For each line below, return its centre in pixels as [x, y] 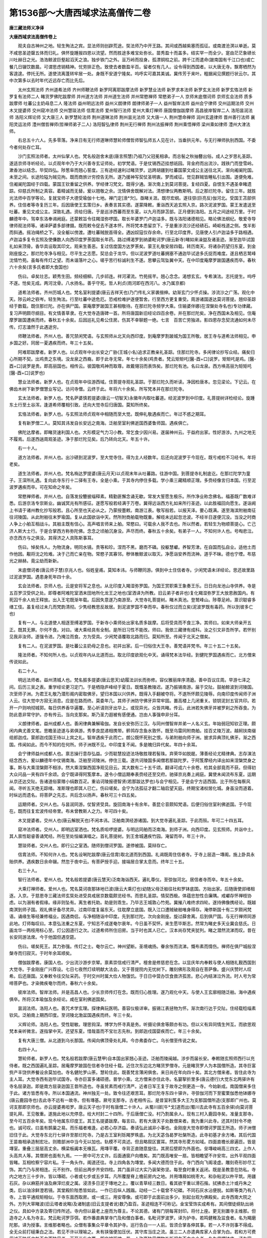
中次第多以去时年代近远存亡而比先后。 [48, 80]
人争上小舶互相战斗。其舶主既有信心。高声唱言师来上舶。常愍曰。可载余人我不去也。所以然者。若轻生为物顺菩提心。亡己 [133, 524]
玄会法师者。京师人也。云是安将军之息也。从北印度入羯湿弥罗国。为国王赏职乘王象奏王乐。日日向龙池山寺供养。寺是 [137, 586]
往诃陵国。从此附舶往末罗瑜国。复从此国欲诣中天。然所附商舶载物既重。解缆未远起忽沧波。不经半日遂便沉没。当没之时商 [133, 517]
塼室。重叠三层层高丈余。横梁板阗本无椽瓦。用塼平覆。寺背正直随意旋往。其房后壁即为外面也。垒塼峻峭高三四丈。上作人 [133, 1148]
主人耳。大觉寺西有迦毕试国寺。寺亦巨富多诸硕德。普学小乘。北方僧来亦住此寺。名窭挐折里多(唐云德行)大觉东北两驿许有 [132, 1079]
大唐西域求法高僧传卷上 [33, 37]
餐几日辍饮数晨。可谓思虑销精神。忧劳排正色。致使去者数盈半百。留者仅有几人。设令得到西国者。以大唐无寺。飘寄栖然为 [133, 66]
